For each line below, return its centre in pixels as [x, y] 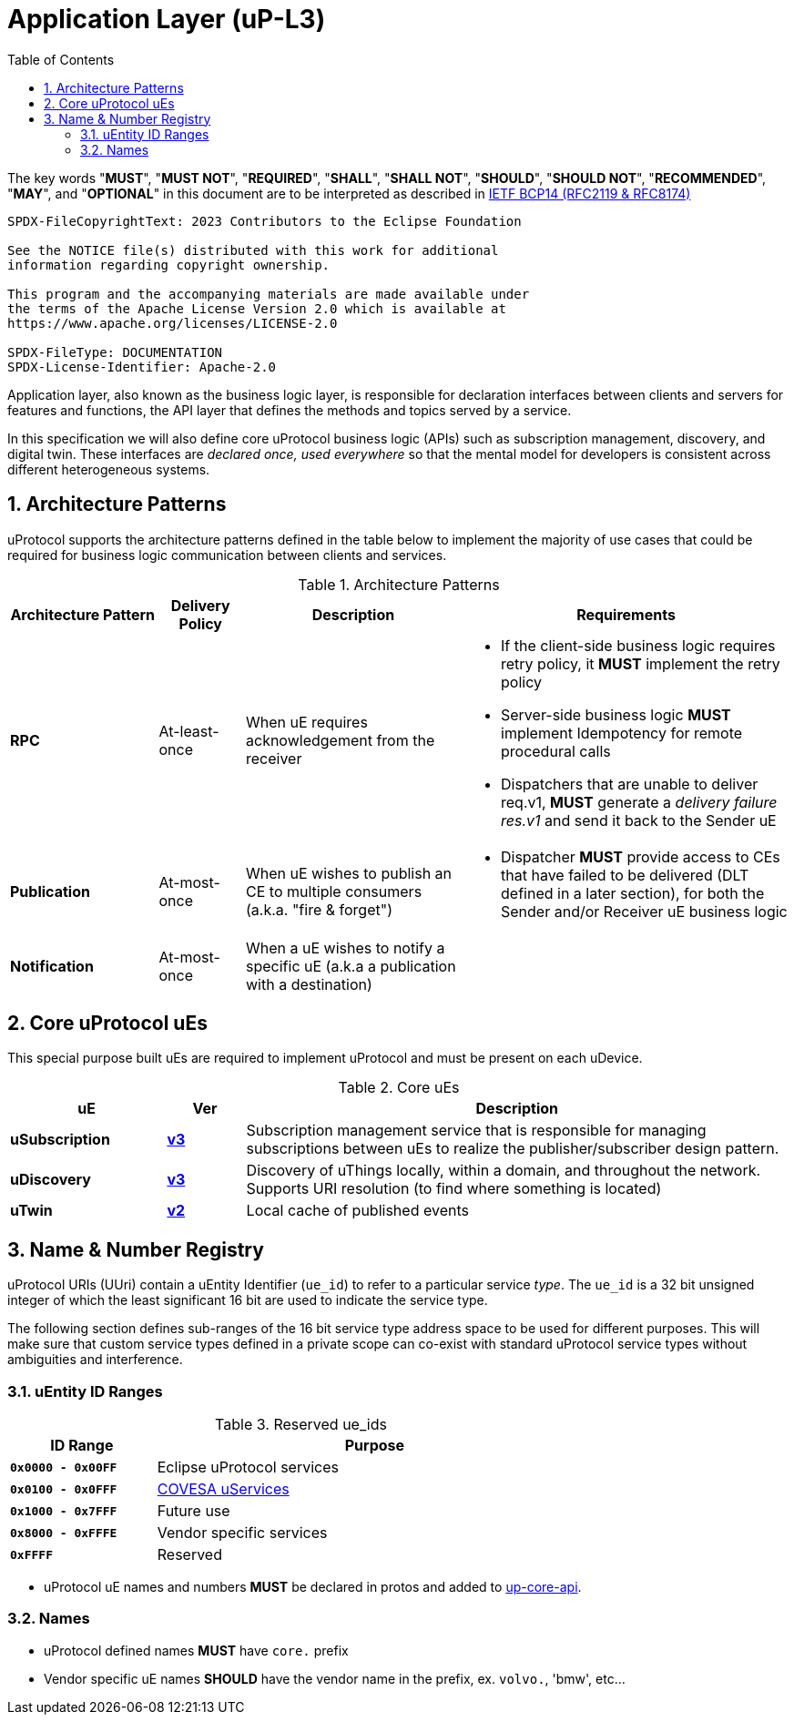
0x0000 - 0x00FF [64, 1467]
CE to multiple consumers [334, 891]
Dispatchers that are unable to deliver [630, 784]
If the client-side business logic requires [638, 645]
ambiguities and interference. [95, 1360]
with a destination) [309, 984]
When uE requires [307, 722]
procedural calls [556, 751]
